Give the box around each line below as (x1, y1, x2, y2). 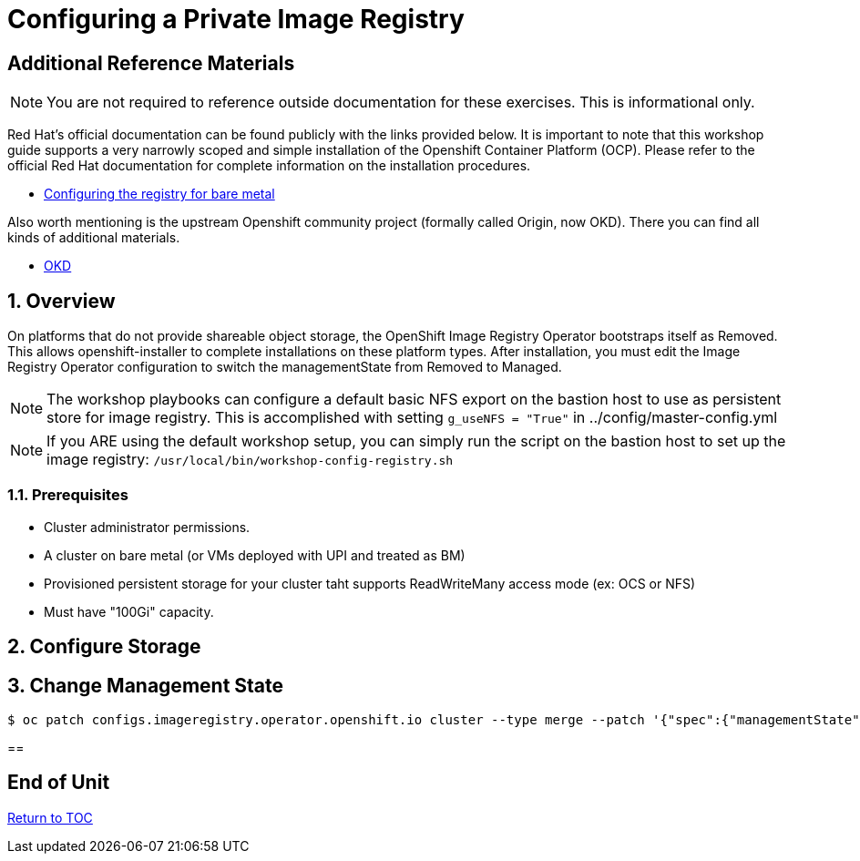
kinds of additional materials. (7, 230, 180, 246)
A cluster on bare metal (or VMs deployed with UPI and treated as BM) (44, 547, 466, 563)
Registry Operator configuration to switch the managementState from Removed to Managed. (7, 359, 562, 375)
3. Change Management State (7, 673, 284, 697)
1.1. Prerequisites (7, 486, 128, 505)
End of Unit (7, 771, 110, 794)
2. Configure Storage (7, 635, 201, 659)
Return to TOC (7, 809, 93, 825)
